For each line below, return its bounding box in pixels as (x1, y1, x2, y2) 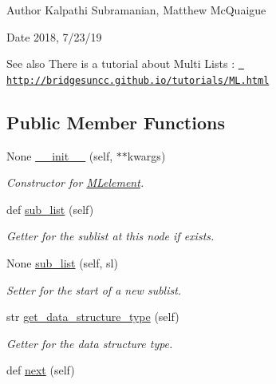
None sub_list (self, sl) (6, 255, 118, 271)
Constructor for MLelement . (6, 174, 144, 191)
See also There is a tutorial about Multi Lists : (6, 55, 235, 72)
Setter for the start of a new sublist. (6, 281, 182, 298)
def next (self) (6, 362, 75, 378)
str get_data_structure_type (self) (6, 308, 179, 325)
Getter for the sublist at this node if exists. (6, 228, 215, 244)
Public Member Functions (6, 109, 225, 134)
